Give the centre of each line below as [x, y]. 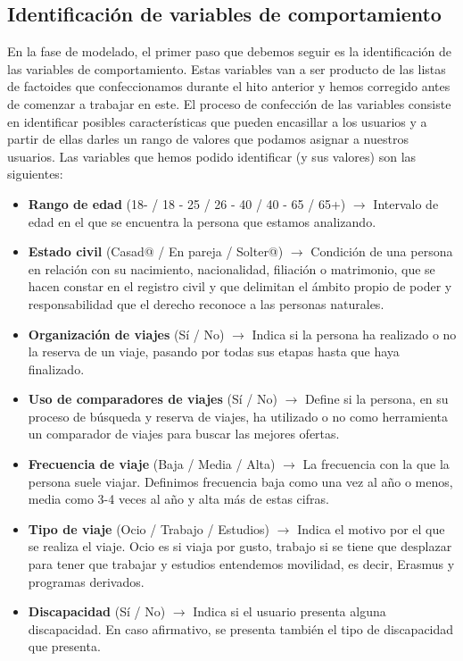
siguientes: [35, 174]
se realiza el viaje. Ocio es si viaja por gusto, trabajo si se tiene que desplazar [240, 546]
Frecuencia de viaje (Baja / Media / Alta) [152, 464]
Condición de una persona [382, 251]
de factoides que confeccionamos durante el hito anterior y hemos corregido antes [229, 86]
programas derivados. [86, 581]
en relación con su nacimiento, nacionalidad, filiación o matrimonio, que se [231, 268]
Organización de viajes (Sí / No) [126, 334]
